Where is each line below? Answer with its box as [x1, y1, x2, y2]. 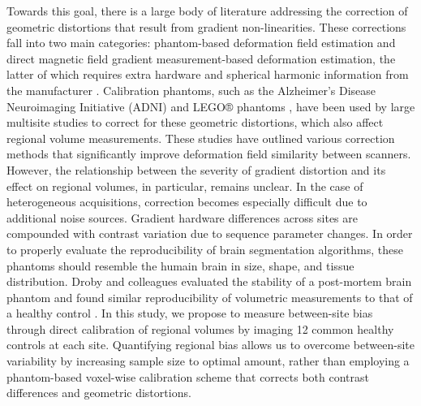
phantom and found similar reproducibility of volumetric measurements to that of [6, 288, 413, 305]
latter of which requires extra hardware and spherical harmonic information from [6, 66, 409, 83]
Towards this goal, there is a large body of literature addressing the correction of [6, 2, 408, 19]
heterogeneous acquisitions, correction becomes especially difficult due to [6, 193, 367, 210]
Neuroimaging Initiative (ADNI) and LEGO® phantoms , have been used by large [6, 97, 415, 114]
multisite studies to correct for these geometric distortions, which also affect [6, 114, 384, 131]
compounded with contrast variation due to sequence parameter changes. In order [6, 225, 413, 242]
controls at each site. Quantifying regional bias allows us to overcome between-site [6, 336, 415, 353]
